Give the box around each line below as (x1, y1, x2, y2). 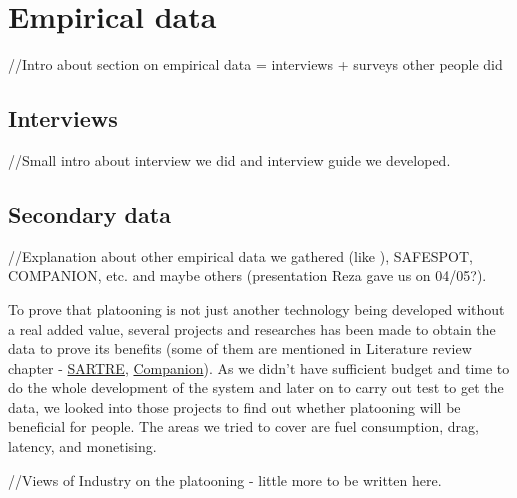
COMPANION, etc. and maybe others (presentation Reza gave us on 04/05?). (8, 265, 487, 286)
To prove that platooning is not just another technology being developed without (8, 298, 505, 319)
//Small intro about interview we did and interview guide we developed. (8, 149, 451, 170)
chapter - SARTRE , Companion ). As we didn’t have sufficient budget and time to (8, 357, 510, 378)
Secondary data (8, 198, 171, 229)
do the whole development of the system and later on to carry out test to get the (8, 377, 504, 398)
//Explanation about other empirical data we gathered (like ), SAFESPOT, (8, 245, 473, 266)
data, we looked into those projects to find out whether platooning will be (8, 396, 461, 417)
